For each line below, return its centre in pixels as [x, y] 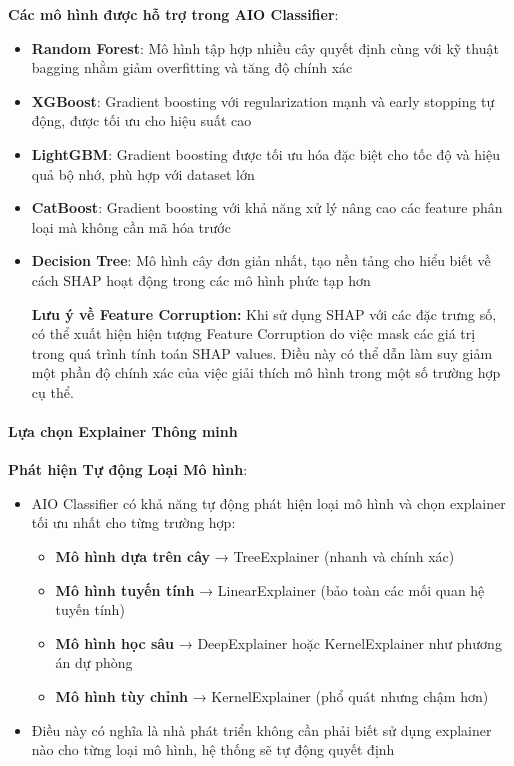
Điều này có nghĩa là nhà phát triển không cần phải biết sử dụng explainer [261, 729]
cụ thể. [52, 391]
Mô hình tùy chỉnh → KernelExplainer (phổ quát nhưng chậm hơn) [272, 696]
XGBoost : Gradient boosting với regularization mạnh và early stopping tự [263, 100]
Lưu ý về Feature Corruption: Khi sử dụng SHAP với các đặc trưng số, [264, 313]
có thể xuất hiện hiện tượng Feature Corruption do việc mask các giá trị [253, 333]
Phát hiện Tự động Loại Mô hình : [128, 469]
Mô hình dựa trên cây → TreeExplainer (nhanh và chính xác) [255, 556]
